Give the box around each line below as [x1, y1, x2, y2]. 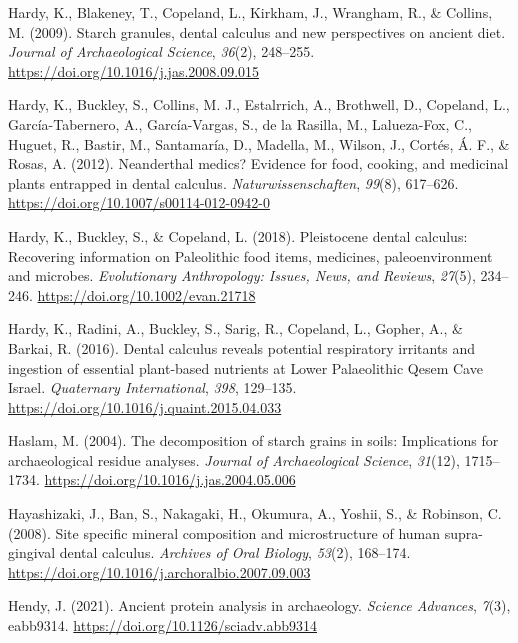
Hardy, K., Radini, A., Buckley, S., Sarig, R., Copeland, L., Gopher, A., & [8, 318, 463, 339]
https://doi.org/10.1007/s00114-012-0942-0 [8, 192, 270, 213]
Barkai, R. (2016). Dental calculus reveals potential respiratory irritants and [8, 337, 476, 358]
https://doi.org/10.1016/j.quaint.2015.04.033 [8, 396, 282, 417]
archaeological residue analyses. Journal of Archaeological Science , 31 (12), [8, 449, 460, 470]
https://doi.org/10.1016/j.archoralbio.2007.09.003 [8, 561, 311, 582]
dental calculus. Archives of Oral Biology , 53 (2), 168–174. [59, 542, 411, 563]
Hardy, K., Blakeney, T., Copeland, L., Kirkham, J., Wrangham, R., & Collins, [8, 2, 493, 22]
